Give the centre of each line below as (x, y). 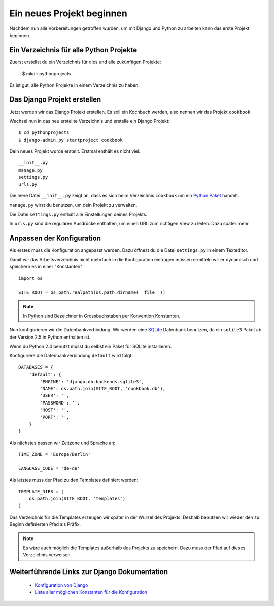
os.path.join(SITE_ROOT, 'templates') (77, 499)
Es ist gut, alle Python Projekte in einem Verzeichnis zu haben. (74, 85)
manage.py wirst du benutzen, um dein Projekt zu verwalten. (73, 205)
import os (30, 278)
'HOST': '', (55, 410)
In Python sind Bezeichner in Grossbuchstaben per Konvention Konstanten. (101, 316)
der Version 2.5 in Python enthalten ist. (50, 337)
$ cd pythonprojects (44, 133)
